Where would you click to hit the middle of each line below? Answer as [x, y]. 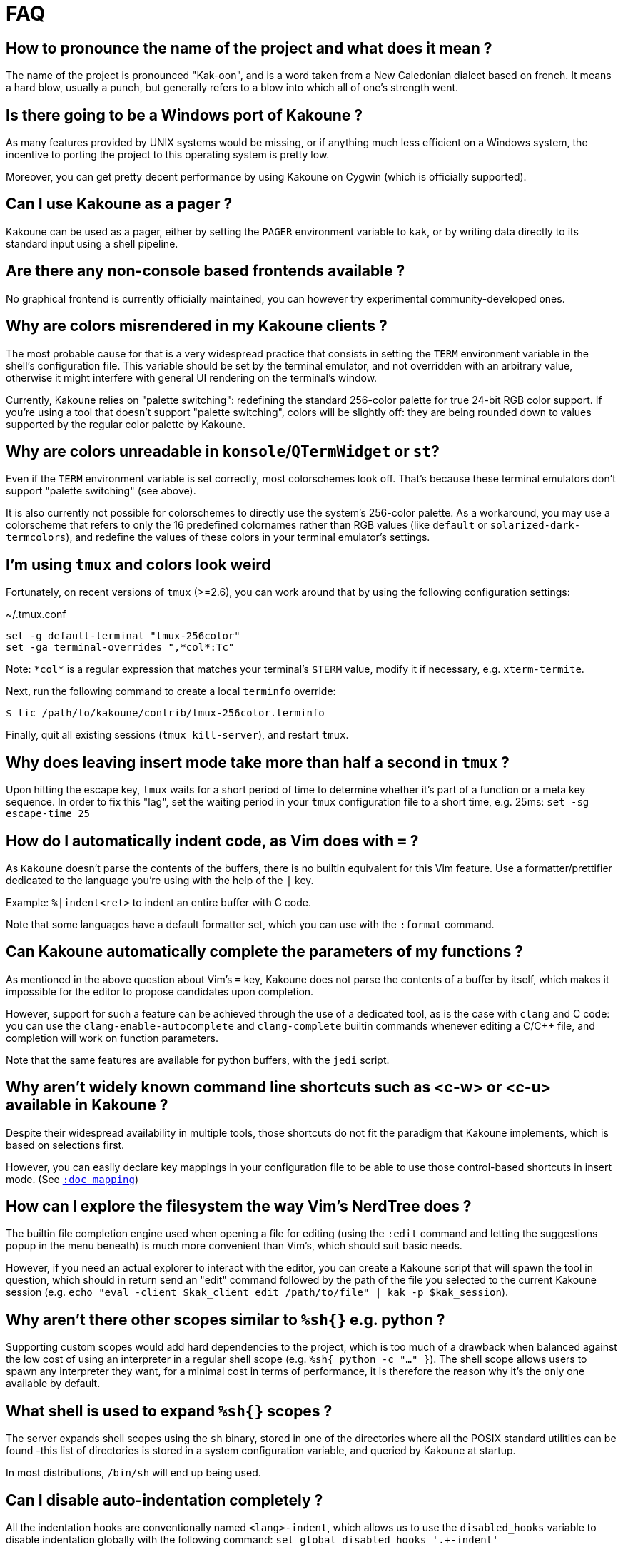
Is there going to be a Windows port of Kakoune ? [184, 115]
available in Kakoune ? [87, 1105]
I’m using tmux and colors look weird [138, 564]
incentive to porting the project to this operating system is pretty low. [168, 155]
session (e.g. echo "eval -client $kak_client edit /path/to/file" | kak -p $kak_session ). [257, 1292]
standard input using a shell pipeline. [92, 243]
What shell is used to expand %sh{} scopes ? [169, 1411]
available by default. [53, 1384]
